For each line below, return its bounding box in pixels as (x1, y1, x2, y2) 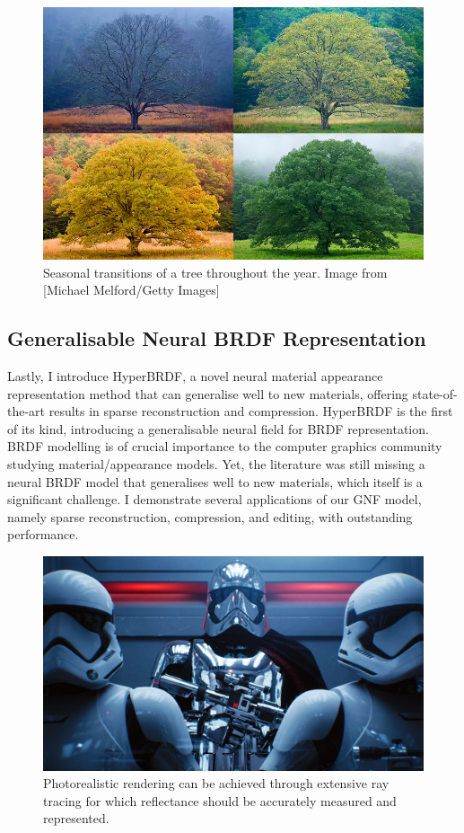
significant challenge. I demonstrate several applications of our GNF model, (7, 490, 422, 509)
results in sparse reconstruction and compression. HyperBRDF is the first (48, 402, 453, 421)
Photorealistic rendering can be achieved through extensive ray (43, 774, 390, 793)
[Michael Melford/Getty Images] (43, 280, 220, 299)
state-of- (412, 384, 458, 403)
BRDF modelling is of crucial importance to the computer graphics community (7, 437, 442, 456)
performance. (7, 525, 79, 544)
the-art (7, 402, 46, 421)
